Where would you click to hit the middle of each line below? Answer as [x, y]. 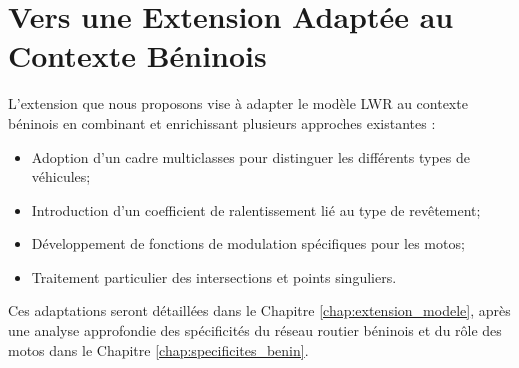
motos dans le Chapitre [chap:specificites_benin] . [158, 349]
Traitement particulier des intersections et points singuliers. [214, 276]
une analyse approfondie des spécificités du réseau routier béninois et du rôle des [255, 330]
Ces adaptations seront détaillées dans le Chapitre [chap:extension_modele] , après [259, 310]
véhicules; [61, 176]
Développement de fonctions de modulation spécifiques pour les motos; [248, 243]
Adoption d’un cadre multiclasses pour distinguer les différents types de [250, 156]
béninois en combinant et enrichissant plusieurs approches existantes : [222, 122]
